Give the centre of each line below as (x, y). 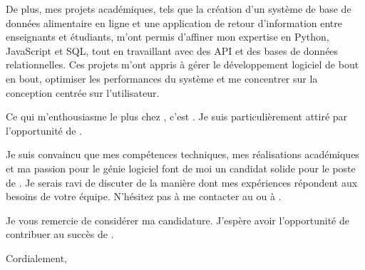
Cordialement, (36, 258)
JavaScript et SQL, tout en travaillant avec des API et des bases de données (172, 50)
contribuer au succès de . (60, 234)
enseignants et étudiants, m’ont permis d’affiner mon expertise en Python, (168, 37)
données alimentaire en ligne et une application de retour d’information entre (174, 22)
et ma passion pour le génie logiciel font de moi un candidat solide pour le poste (181, 168)
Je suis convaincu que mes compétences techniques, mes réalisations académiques (182, 154)
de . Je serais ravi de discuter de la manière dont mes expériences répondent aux (182, 182)
